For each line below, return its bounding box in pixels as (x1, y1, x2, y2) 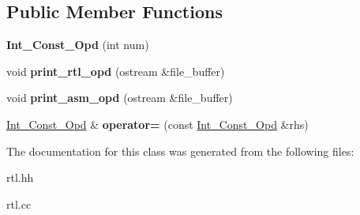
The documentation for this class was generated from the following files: (6, 142, 354, 159)
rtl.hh (6, 169, 34, 186)
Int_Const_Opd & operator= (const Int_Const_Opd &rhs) (6, 115, 309, 132)
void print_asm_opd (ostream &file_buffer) (6, 89, 233, 106)
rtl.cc (6, 195, 32, 212)
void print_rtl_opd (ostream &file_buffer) (6, 62, 225, 79)
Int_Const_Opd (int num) (6, 36, 149, 53)
